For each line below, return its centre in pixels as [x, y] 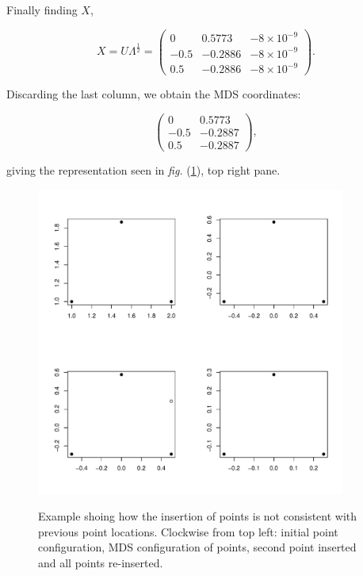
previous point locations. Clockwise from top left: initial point [188, 531]
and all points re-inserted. [101, 562]
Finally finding [42, 10]
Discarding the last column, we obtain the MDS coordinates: [154, 94]
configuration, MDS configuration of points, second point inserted [197, 547]
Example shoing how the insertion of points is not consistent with [198, 516]
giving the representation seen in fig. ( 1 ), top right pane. [143, 170]
